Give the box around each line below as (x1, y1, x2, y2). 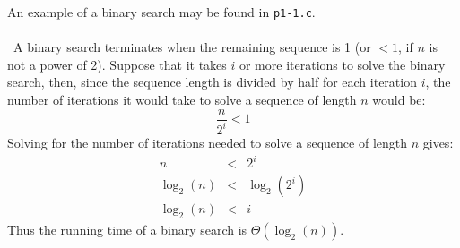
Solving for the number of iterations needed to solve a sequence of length (7, 133, 408, 152)
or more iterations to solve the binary (239, 55, 446, 73)
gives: (422, 133, 454, 152)
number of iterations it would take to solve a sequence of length (7, 90, 357, 109)
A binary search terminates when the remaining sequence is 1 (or (13, 38, 371, 56)
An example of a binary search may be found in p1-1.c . (7, 3, 316, 21)
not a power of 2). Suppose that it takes (7, 55, 227, 73)
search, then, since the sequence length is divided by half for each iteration (7, 73, 417, 91)
